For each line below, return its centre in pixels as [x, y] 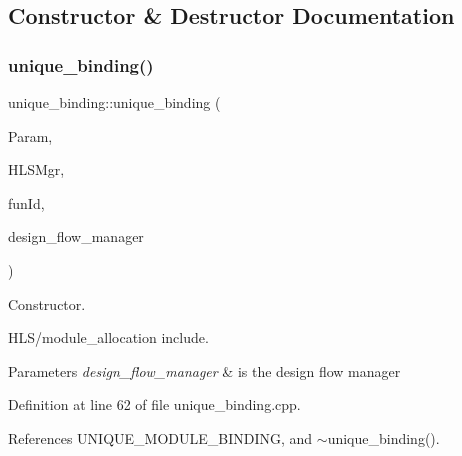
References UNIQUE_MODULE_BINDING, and [160, 437]
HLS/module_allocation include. [108, 337]
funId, [26, 202]
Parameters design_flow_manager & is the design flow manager [204, 370]
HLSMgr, [36, 169]
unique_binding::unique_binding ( [114, 102]
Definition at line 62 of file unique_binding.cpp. [154, 404]
